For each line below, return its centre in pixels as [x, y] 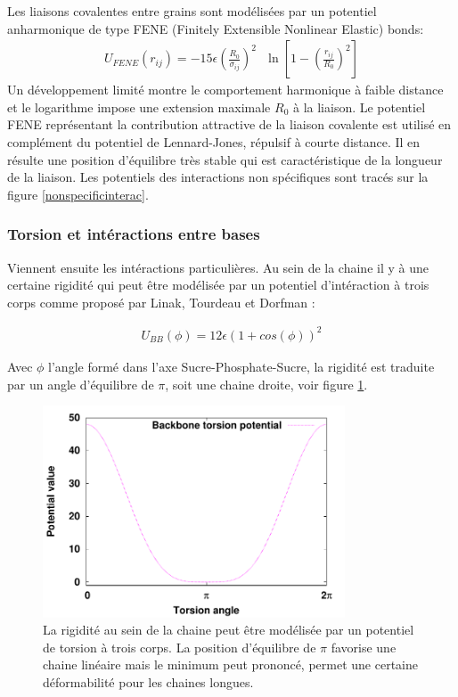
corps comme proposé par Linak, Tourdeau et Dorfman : [161, 302]
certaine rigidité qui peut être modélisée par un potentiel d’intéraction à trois [218, 285]
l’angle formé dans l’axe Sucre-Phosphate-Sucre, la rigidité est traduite [241, 366]
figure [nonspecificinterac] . [78, 194]
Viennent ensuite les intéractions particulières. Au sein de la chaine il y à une [218, 267]
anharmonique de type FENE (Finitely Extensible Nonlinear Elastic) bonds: [216, 28]
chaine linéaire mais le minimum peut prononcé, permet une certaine [230, 664]
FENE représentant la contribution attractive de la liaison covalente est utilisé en [229, 124]
